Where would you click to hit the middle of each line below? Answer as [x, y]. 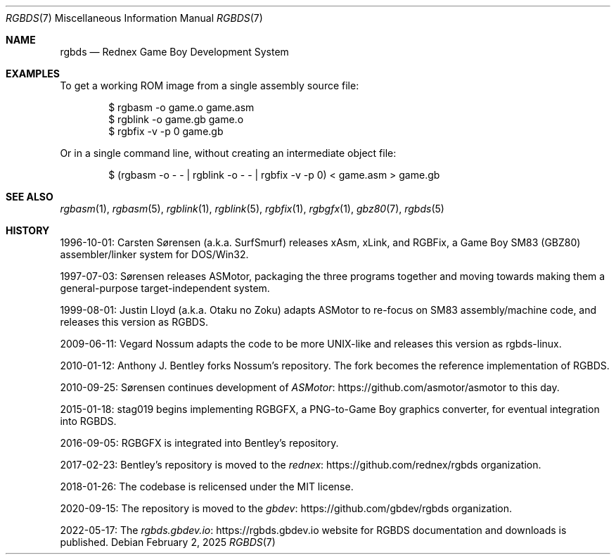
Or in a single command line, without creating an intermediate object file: [228, 153]
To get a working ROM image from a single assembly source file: [210, 85]
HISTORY [28, 230]
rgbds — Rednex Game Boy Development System [174, 52]
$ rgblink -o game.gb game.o [176, 119]
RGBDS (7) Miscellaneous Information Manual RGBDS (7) [134, 18]
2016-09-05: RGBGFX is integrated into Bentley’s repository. [199, 443]
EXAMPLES [33, 74]
